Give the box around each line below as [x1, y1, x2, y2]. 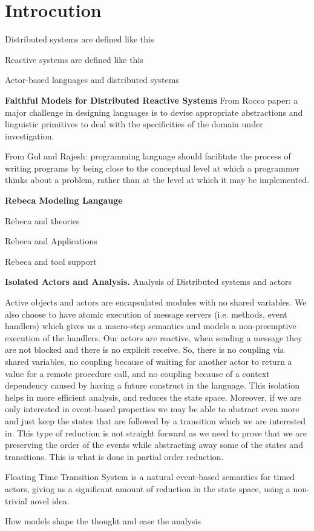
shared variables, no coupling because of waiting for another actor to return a [5, 355, 292, 367]
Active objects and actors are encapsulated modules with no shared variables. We [5, 296, 307, 309]
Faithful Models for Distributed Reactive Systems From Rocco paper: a [5, 93, 298, 106]
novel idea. [30, 494, 70, 507]
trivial [5, 494, 28, 507]
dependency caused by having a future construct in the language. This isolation [5, 379, 299, 392]
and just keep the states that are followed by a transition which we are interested [5, 414, 306, 427]
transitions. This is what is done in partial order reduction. [5, 450, 224, 463]
